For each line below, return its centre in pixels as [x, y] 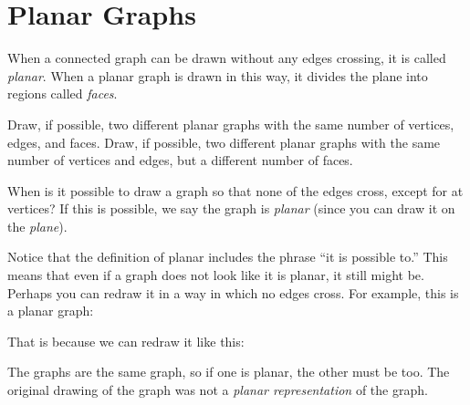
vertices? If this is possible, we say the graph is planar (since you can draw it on [231, 208]
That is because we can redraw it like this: [126, 341]
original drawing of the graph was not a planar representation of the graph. [218, 390]
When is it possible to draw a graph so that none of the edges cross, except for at [235, 190]
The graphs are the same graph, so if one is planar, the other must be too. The [229, 372]
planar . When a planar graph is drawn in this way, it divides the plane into [218, 75]
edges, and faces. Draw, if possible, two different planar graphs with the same [224, 142]
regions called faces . [63, 93]
